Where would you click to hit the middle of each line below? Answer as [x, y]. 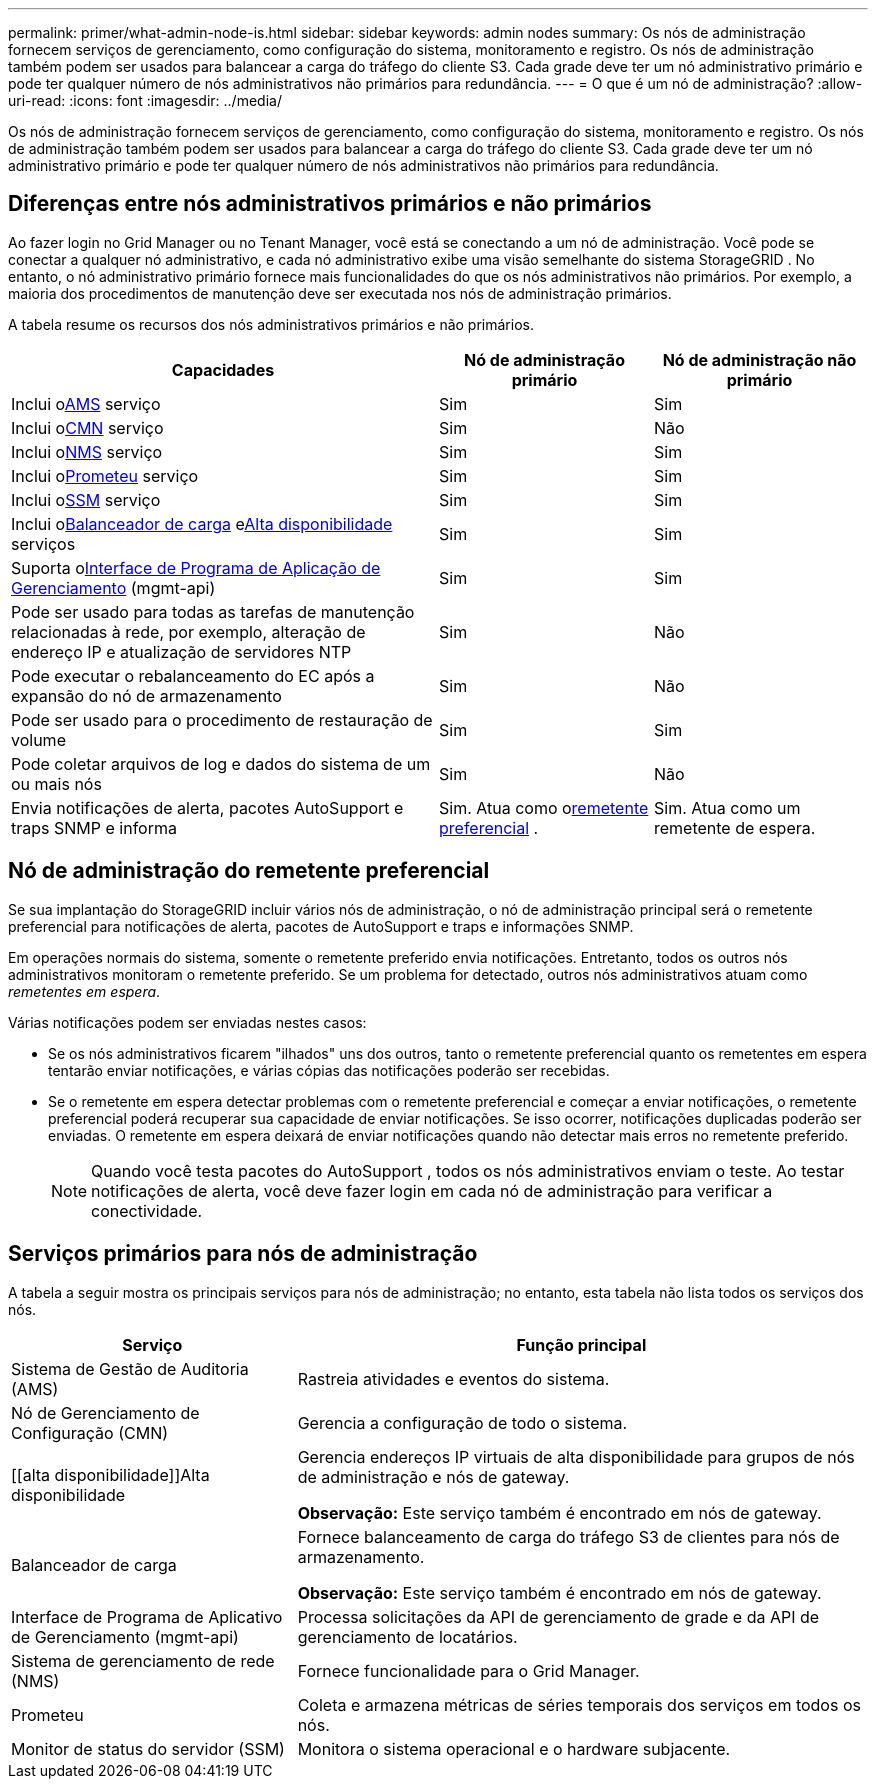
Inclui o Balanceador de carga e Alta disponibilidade [202, 523]
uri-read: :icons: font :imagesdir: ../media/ [145, 100]
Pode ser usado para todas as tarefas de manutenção [213, 611]
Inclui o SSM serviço [86, 499]
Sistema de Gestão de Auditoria [130, 1368]
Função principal [581, 1344]
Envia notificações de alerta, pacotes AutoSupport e [207, 807]
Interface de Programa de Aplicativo [147, 1616]
